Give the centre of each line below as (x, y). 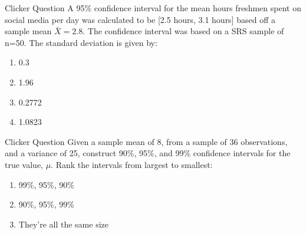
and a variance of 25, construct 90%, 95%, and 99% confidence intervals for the (148, 153)
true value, (24, 164)
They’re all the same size (64, 224)
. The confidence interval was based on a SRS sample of (183, 31)
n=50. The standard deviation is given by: (81, 42)
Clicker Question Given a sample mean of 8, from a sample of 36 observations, (146, 141)
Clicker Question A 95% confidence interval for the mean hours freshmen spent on (153, 8)
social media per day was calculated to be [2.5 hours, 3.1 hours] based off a (140, 19)
